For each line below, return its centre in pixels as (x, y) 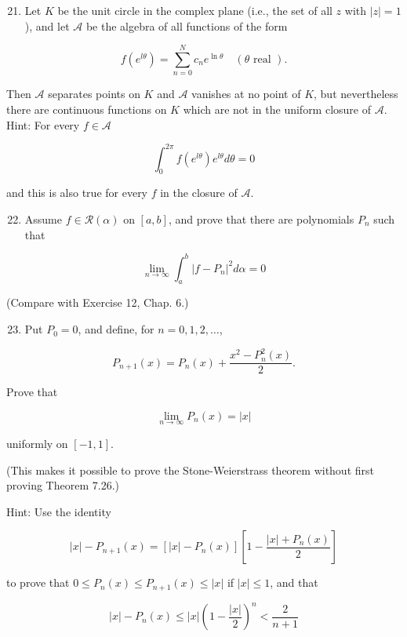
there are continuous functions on (87, 109)
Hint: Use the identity (59, 511)
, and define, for (116, 329)
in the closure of (199, 193)
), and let (47, 25)
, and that (294, 582)
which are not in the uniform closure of (277, 109)
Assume (43, 218)
